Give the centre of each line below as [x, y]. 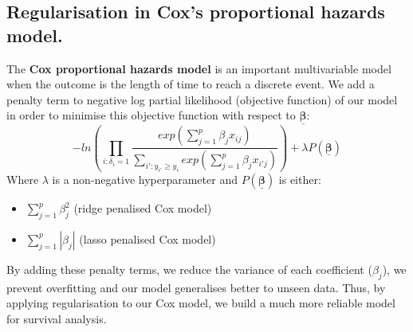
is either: [300, 180]
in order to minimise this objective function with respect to [151, 115]
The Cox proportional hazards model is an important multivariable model [199, 68]
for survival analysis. [57, 318]
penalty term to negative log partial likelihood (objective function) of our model [202, 99]
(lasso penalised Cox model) [147, 238]
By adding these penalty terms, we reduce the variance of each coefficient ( [189, 269]
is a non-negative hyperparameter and [145, 180]
